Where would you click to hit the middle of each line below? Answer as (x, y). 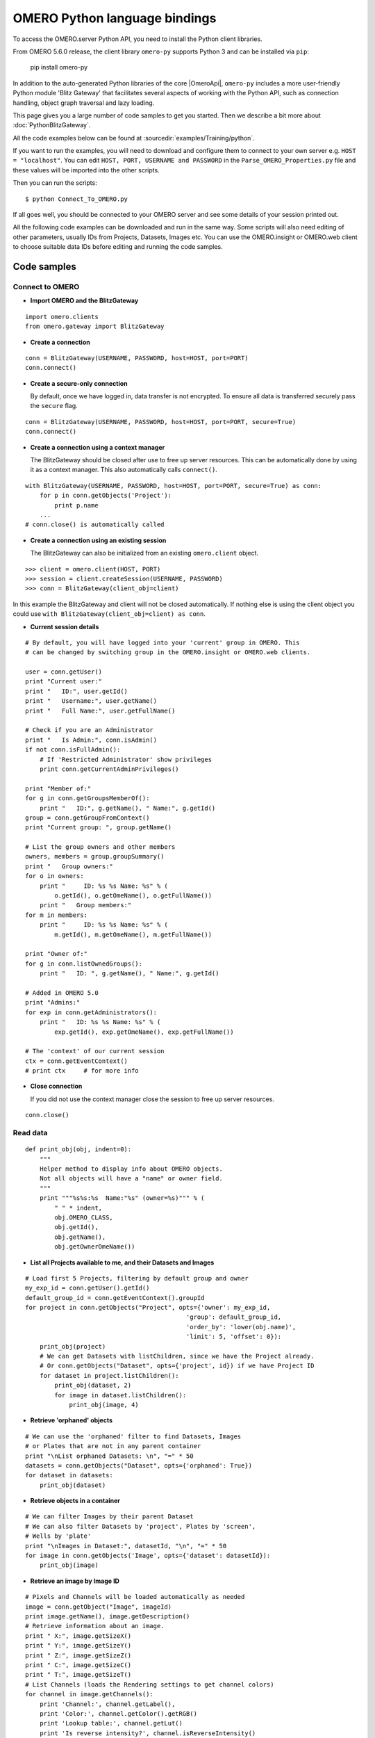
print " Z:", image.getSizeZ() (78, 1655)
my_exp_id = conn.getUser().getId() (87, 1288)
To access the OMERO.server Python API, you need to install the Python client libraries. (138, 39)
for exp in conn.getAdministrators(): (91, 1012)
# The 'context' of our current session (95, 1051)
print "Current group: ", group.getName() (99, 828)
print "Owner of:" (57, 954)
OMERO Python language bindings (115, 18)
